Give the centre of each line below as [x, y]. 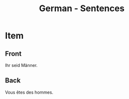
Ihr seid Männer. [21, 65]
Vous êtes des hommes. [29, 92]
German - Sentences [82, 8]
